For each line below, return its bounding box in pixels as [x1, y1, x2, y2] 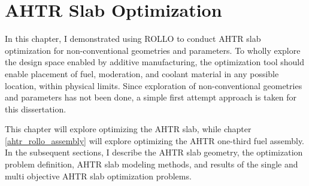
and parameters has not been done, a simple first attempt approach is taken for [5, 91, 297, 103]
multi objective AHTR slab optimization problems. [5, 169, 192, 182]
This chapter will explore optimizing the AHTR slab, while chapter [5, 123, 252, 135]
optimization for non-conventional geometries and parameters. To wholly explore [5, 44, 301, 56]
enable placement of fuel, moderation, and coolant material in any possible [5, 67, 279, 80]
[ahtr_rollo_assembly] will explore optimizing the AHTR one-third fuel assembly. [5, 134, 305, 147]
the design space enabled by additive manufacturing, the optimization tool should [5, 56, 305, 68]
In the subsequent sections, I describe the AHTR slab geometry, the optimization [5, 146, 303, 158]
